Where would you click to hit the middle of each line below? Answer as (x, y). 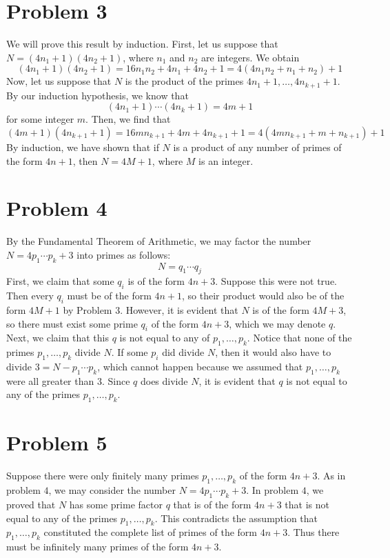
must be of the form (109, 296)
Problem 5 (57, 442)
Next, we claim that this (58, 338)
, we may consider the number (112, 490)
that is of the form (212, 504)
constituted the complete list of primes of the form (150, 532)
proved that (31, 504)
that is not (307, 504)
